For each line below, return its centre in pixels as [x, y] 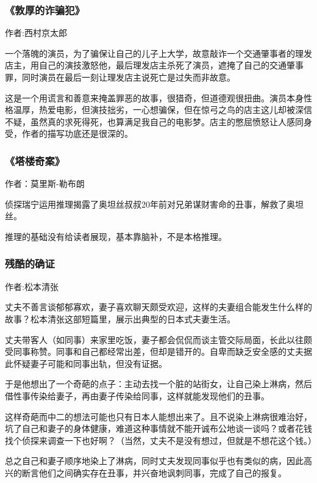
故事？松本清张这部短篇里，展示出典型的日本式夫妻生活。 [120, 318]
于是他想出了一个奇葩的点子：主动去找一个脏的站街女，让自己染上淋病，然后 [158, 384]
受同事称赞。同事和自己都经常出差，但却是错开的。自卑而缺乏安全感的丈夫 [154, 351]
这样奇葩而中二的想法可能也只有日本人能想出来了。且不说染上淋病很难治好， [158, 416]
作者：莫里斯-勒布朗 [45, 183]
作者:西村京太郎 [36, 33]
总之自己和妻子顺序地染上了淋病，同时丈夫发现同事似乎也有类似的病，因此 [154, 461]
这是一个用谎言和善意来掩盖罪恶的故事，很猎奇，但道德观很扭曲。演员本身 [154, 97]
